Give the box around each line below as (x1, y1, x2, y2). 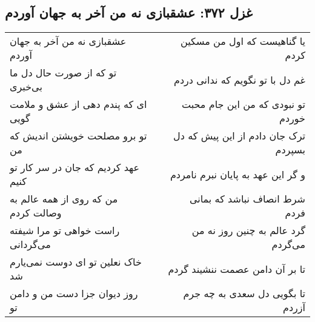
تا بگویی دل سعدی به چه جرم (183, 286, 305, 301)
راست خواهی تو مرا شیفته (10, 223, 120, 238)
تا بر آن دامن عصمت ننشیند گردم (168, 261, 305, 276)
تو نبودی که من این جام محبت (181, 97, 305, 112)
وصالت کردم (10, 206, 62, 220)
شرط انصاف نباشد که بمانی (189, 192, 305, 206)
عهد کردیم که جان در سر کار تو (10, 160, 140, 175)
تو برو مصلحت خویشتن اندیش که (10, 129, 147, 143)
